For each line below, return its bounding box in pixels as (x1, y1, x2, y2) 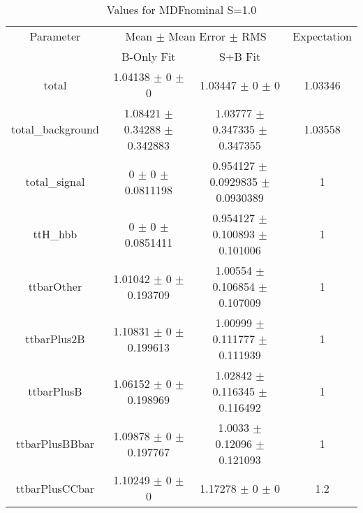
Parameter (29, 28, 81, 44)
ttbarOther (28, 278, 82, 294)
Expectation (292, 28, 352, 44)
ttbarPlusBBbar (15, 435, 94, 451)
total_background (11, 121, 99, 137)
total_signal (25, 173, 85, 189)
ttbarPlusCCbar (15, 479, 95, 496)
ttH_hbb (33, 226, 77, 242)
